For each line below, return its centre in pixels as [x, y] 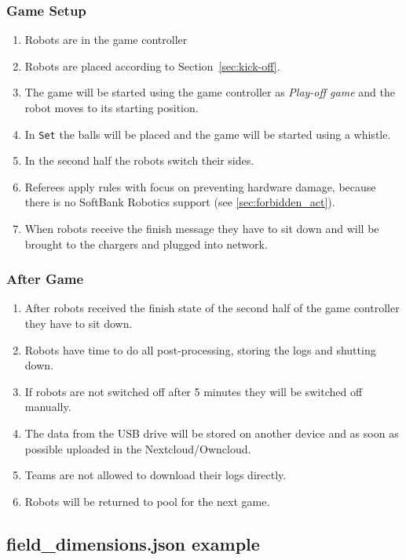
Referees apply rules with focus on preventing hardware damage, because [200, 186]
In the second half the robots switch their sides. [139, 160]
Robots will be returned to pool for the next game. [147, 501]
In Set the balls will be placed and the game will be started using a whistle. [208, 134]
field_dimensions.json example [133, 543]
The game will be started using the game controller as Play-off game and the [210, 92]
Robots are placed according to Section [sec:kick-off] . [152, 65]
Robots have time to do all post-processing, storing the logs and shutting [200, 349]
